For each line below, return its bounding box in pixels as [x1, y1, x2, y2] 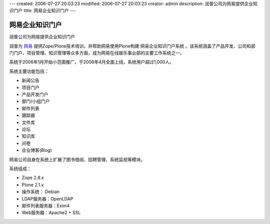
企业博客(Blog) [21, 147, 52, 153]
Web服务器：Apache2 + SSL [21, 210, 81, 216]
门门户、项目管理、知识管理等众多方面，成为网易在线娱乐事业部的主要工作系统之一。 [9, 50, 184, 56]
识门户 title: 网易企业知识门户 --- [9, 7, 76, 13]
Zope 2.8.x [21, 175, 44, 181]
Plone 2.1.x [21, 182, 44, 188]
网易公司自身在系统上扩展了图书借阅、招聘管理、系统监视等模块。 [9, 156, 145, 162]
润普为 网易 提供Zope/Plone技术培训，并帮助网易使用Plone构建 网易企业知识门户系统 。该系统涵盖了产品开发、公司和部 [9, 43, 256, 49]
